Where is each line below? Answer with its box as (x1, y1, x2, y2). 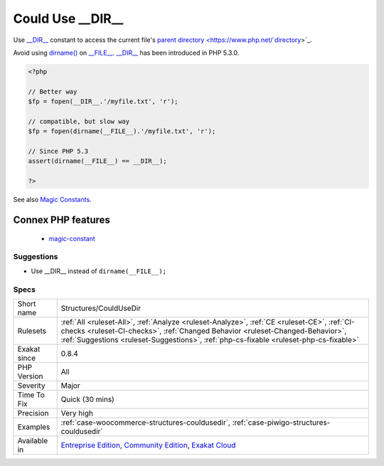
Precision (17, 408, 49, 418)
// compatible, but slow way (28, 117, 130, 125)
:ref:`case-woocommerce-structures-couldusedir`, (60, 417, 231, 427)
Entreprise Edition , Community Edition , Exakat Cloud (60, 440, 236, 450)
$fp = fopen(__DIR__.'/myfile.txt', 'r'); (28, 97, 178, 106)
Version (17, 371, 43, 381)
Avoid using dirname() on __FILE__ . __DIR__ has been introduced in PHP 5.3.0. (13, 48, 240, 57)
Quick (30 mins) (60, 394, 115, 404)
